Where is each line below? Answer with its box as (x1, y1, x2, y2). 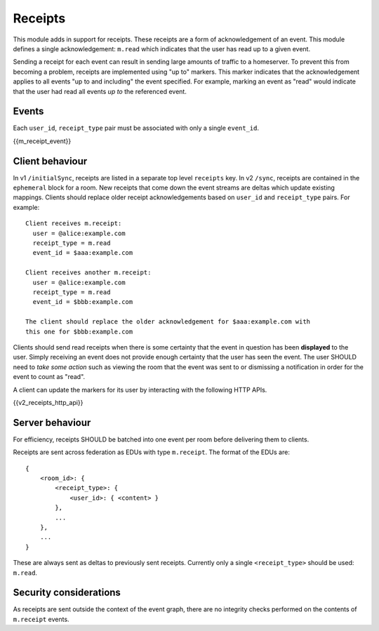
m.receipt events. (13, 615, 69, 623)
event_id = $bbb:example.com (32, 298, 133, 306)
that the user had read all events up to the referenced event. (13, 87, 187, 95)
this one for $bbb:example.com (25, 327, 133, 336)
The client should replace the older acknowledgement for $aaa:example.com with (25, 318, 311, 326)
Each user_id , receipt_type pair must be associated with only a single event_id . (13, 124, 260, 133)
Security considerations (13, 587, 121, 599)
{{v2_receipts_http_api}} (13, 398, 84, 406)
